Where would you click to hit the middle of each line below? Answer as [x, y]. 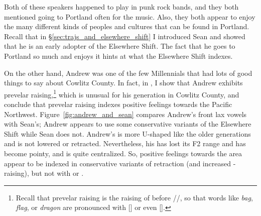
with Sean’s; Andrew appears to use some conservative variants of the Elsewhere [128, 124]
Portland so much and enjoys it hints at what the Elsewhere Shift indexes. [118, 56]
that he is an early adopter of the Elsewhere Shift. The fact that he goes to [120, 46]
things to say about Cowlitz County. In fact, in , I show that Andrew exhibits [123, 83]
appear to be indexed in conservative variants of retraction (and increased [117, 163]
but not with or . [57, 173]
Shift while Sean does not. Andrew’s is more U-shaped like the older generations [127, 133]
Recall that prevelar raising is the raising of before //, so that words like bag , [134, 197]
